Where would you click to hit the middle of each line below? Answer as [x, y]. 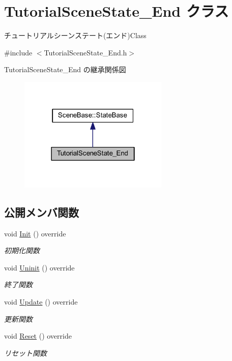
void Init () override [35, 233]
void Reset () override [38, 336]
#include [18, 52]
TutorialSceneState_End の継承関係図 [65, 69]
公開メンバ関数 [41, 212]
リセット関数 [25, 353]
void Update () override [41, 301]
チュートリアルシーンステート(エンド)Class [75, 35]
